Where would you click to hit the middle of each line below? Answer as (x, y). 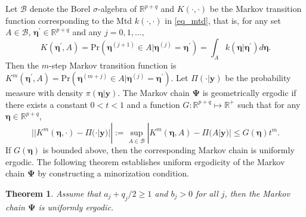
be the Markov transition (256, 8)
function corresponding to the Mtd (69, 20)
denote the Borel (60, 8)
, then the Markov (257, 193)
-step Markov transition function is (112, 65)
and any (87, 32)
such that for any (269, 104)
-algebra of (118, 8)
